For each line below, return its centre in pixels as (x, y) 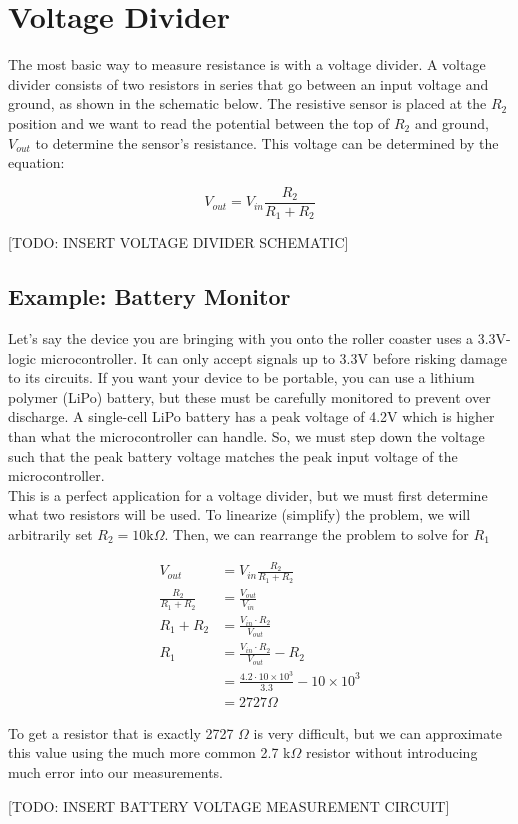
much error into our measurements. (115, 772)
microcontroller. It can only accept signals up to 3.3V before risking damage (273, 357)
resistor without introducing (391, 752)
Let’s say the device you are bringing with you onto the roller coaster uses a (241, 338)
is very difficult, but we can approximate (377, 732)
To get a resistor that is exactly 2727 (121, 732)
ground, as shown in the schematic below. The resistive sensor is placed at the (247, 103)
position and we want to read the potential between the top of (199, 122)
